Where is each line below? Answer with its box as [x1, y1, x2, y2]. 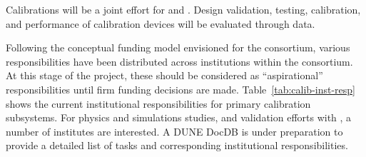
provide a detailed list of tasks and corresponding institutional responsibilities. [6, 138, 348, 153]
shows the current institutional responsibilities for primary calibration [6, 96, 311, 111]
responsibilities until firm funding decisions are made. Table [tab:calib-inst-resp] [6, 81, 355, 96]
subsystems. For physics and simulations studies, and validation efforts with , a [6, 110, 352, 125]
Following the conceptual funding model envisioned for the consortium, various [6, 40, 350, 55]
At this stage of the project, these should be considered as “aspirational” [6, 68, 323, 83]
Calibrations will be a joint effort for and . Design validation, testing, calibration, [6, 2, 361, 16]
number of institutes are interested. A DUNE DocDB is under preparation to [6, 123, 343, 138]
